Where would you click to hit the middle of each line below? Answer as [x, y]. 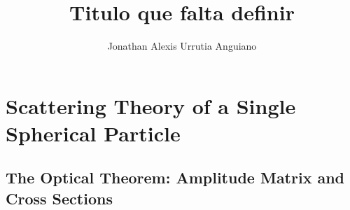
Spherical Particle [93, 133]
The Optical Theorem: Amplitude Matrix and [175, 177]
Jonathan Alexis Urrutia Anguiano [182, 46]
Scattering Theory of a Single [151, 105]
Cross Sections [59, 198]
